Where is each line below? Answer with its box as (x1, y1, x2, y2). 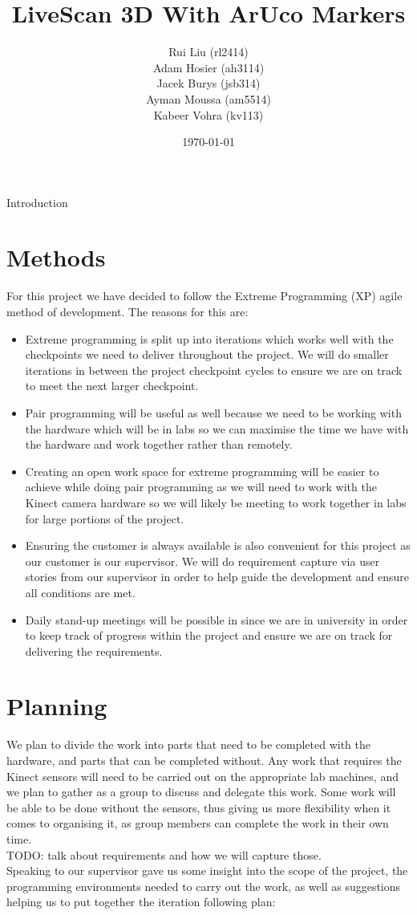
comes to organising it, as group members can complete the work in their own (6, 815, 389, 832)
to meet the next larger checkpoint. (25, 377, 199, 394)
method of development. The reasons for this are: (6, 303, 249, 319)
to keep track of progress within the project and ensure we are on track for (25, 627, 393, 644)
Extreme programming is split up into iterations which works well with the (25, 330, 394, 347)
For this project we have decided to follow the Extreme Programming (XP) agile (6, 287, 403, 304)
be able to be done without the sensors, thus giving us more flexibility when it (6, 799, 391, 815)
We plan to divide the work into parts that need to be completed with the (6, 736, 370, 753)
